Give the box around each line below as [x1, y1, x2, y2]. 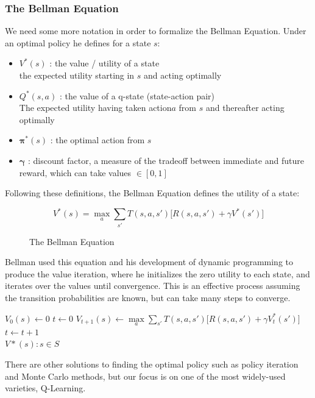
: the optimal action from [50, 133, 145, 146]
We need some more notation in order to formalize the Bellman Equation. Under [5, 24, 306, 37]
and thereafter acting [205, 101, 285, 114]
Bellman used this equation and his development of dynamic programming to [5, 255, 294, 268]
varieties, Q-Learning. [5, 382, 86, 394]
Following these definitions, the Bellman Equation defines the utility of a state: [5, 187, 300, 199]
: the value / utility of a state [49, 57, 160, 69]
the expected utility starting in [19, 69, 135, 81]
